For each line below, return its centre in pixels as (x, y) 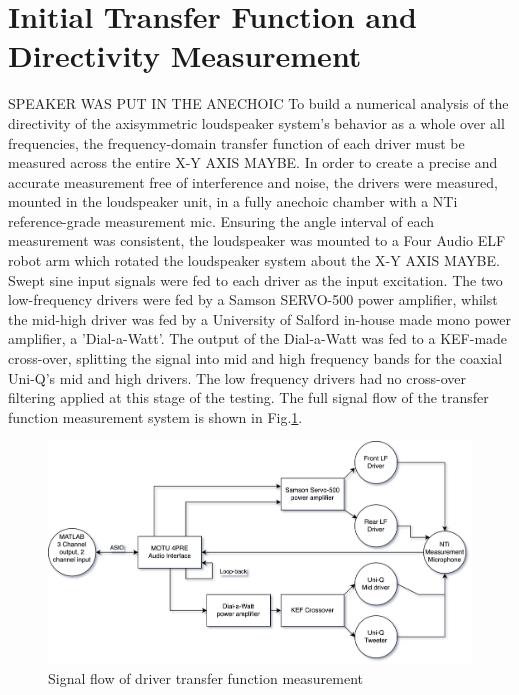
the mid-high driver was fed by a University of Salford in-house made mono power (259, 318)
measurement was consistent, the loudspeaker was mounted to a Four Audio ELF (257, 240)
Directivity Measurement (185, 55)
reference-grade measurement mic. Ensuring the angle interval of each (221, 220)
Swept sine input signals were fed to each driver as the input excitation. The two (255, 279)
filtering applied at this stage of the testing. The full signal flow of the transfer (248, 397)
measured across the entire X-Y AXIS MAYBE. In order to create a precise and (253, 162)
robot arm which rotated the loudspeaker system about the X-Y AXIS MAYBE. (254, 260)
